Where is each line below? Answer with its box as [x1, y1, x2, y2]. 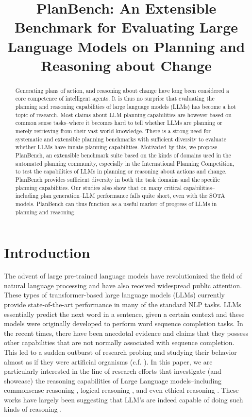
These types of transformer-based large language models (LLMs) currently [4, 290, 225, 300]
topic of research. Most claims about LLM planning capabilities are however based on [15, 110, 232, 119]
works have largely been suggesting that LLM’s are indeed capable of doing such [4, 394, 243, 404]
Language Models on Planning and [7, 36, 245, 56]
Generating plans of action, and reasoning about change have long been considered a [15, 86, 229, 94]
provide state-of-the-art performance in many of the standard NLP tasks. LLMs [4, 299, 241, 309]
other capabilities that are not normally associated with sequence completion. [4, 337, 235, 347]
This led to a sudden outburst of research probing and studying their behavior [4, 347, 237, 357]
